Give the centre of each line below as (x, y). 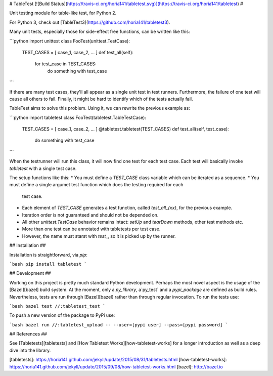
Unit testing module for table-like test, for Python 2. (63, 13)
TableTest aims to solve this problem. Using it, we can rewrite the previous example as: (100, 108)
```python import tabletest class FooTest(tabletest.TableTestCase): (78, 117)
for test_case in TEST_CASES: (65, 64)
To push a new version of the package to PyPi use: (62, 315)
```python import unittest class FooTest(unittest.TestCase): (70, 41)
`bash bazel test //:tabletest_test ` (57, 306)
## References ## (28, 334)
